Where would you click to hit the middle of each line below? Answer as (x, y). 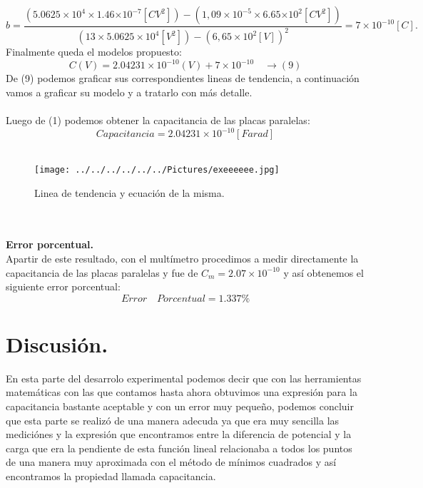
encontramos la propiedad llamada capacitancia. (111, 476)
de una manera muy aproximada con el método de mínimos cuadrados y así (171, 462)
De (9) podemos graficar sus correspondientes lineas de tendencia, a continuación (183, 78)
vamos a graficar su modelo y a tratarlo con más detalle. (129, 92)
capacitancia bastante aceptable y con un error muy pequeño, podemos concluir (180, 406)
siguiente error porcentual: (63, 286)
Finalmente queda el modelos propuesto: (94, 52)
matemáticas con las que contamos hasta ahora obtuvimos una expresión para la (182, 392)
